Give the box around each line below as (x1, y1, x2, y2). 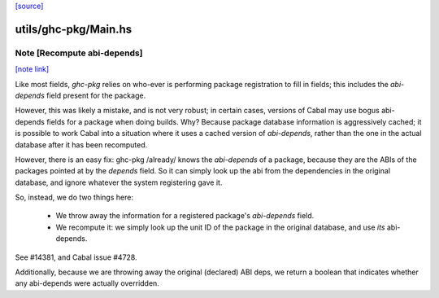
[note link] (15, 64, 50, 74)
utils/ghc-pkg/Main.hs (15, 22, 133, 36)
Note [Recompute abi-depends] (15, 47, 143, 59)
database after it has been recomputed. (15, 139, 148, 150)
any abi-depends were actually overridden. (15, 278, 160, 288)
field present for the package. (46, 90, 146, 100)
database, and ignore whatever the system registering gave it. (15, 177, 223, 187)
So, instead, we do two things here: (15, 192, 134, 203)
